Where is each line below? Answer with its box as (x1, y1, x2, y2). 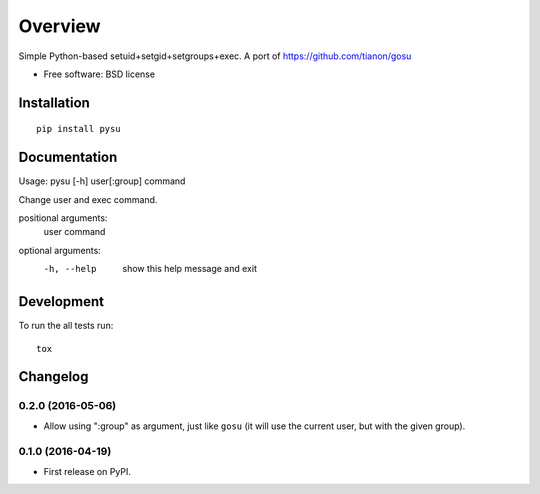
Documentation (18, 149, 118, 166)
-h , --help (43, 263, 97, 275)
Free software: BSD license (43, 68, 155, 80)
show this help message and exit (122, 263, 257, 275)
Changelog (18, 368, 89, 385)
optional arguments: (18, 244, 102, 256)
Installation (18, 94, 90, 111)
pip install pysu (36, 123, 121, 135)
